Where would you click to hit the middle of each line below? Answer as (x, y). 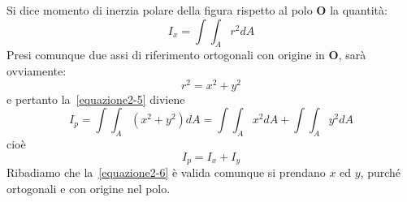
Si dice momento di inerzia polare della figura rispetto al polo (160, 10)
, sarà (352, 55)
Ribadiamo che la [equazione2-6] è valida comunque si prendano (166, 172)
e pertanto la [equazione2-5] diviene (96, 99)
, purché (381, 172)
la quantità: (359, 10)
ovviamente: (37, 70)
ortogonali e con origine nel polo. (89, 188)
